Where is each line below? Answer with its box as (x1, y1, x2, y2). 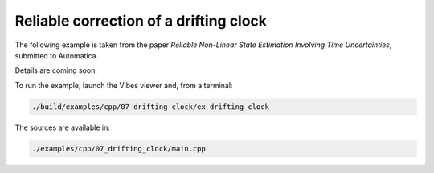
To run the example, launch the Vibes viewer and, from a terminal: (14, 80, 233, 90)
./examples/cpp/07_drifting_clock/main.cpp (31, 144, 207, 153)
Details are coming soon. (14, 66, 98, 75)
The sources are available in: (14, 123, 110, 132)
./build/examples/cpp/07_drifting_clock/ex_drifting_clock (31, 102, 269, 111)
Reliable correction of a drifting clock (14, 12, 268, 30)
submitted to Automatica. (14, 50, 99, 60)
